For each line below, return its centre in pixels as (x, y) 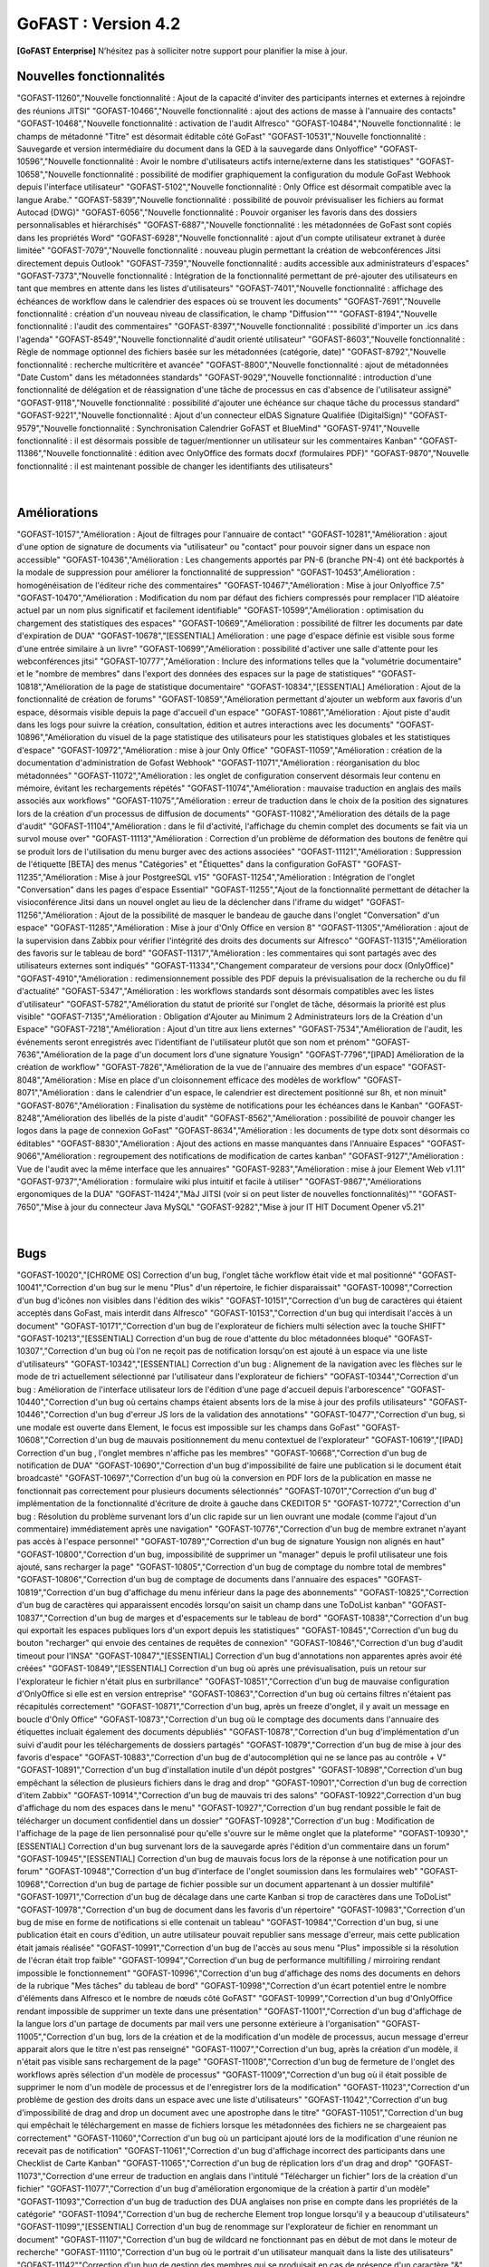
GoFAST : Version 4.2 (99, 24)
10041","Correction (52, 1288)
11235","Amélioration (55, 877)
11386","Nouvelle (48, 453)
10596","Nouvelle (49, 161)
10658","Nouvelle (49, 174)
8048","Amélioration (54, 1080)
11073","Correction (51, 2175)
